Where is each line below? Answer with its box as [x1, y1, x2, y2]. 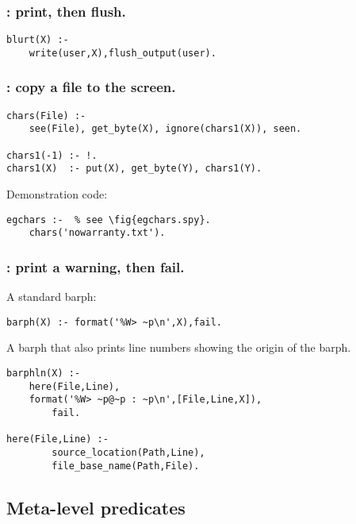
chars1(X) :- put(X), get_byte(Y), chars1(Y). [6, 163, 262, 175]
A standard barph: [6, 288, 97, 305]
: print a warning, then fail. [6, 256, 185, 276]
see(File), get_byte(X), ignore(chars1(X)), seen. [29, 123, 302, 135]
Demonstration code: [6, 186, 108, 202]
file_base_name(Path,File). [52, 460, 200, 472]
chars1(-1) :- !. [6, 149, 98, 161]
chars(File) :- [6, 110, 86, 121]
